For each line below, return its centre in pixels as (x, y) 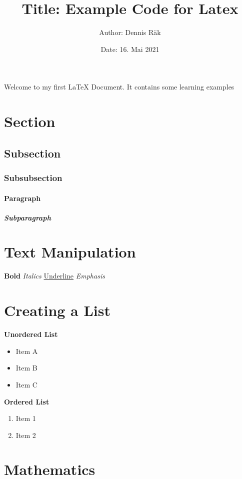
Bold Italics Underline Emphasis (54, 276)
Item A (27, 351)
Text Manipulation (70, 252)
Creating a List (57, 310)
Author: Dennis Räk (130, 32)
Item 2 (26, 435)
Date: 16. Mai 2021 (130, 49)
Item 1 (26, 418)
